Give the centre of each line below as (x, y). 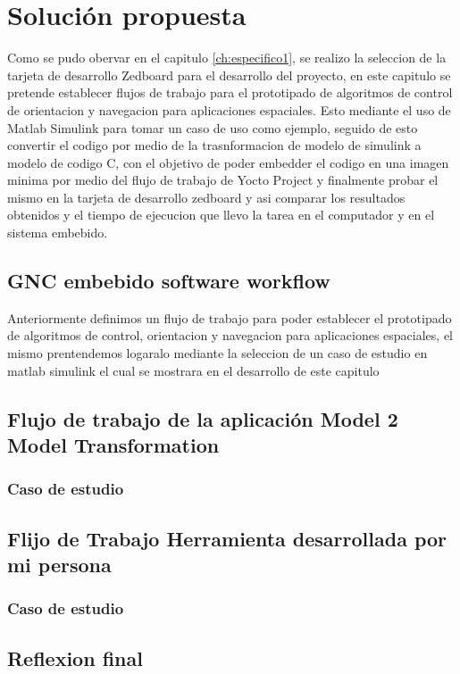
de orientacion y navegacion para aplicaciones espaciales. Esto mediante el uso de (229, 109)
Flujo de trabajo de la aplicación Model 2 (203, 418)
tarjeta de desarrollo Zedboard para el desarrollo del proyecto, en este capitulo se (229, 75)
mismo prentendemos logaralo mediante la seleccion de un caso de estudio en (217, 353)
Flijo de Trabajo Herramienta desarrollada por (227, 538)
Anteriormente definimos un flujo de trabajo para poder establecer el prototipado (230, 317)
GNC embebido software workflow (169, 281)
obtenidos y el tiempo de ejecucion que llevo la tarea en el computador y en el (221, 215)
